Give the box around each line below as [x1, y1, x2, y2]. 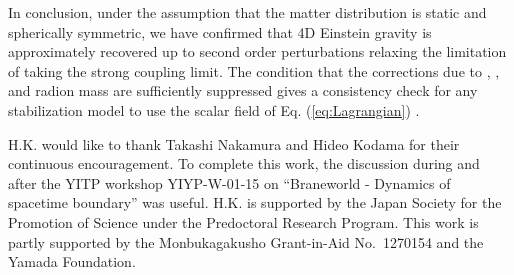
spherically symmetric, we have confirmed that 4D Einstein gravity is [8, 21, 432, 42]
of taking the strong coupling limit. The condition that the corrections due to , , [8, 60, 500, 81]
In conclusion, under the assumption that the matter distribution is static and [8, 2, 487, 22]
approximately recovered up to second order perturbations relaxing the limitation [8, 41, 507, 62]
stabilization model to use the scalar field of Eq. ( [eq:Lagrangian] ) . [8, 99, 420, 120]
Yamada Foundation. [8, 251, 136, 272]
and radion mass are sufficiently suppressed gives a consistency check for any [8, 80, 478, 101]
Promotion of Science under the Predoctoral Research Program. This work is [8, 211, 479, 232]
